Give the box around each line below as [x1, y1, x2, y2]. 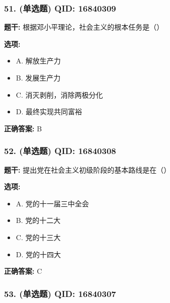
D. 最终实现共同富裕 [16, 106, 82, 117]
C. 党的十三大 [16, 232, 61, 242]
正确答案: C [4, 266, 42, 276]
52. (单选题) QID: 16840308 [4, 144, 116, 157]
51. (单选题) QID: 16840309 [4, 2, 116, 14]
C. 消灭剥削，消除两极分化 [16, 89, 103, 100]
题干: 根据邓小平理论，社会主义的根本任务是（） [4, 22, 164, 32]
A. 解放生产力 [16, 55, 61, 66]
